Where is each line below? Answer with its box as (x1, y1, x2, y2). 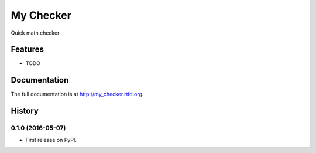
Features (11, 45, 44, 55)
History (11, 106, 39, 116)
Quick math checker (11, 29, 60, 36)
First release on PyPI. (25, 136, 77, 143)
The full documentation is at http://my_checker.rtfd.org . (11, 91, 144, 98)
